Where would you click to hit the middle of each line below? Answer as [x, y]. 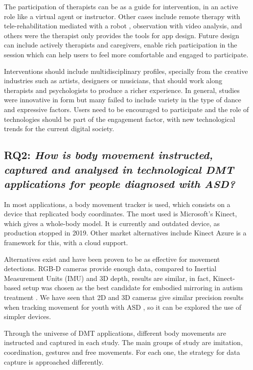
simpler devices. [28, 316]
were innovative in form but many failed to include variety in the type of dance [123, 100]
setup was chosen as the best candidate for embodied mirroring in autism [133, 288]
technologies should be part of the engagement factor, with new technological [120, 119]
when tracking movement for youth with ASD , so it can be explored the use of [123, 307]
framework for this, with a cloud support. [66, 243]
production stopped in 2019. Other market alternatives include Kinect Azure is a [125, 233]
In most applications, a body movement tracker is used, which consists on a [117, 204]
